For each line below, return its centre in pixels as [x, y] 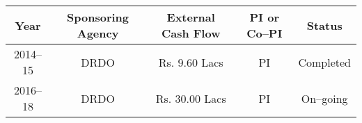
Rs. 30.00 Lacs [191, 98]
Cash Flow [191, 33]
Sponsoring [98, 17]
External [191, 17]
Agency [98, 33]
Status [324, 25]
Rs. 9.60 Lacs [191, 62]
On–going [324, 98]
